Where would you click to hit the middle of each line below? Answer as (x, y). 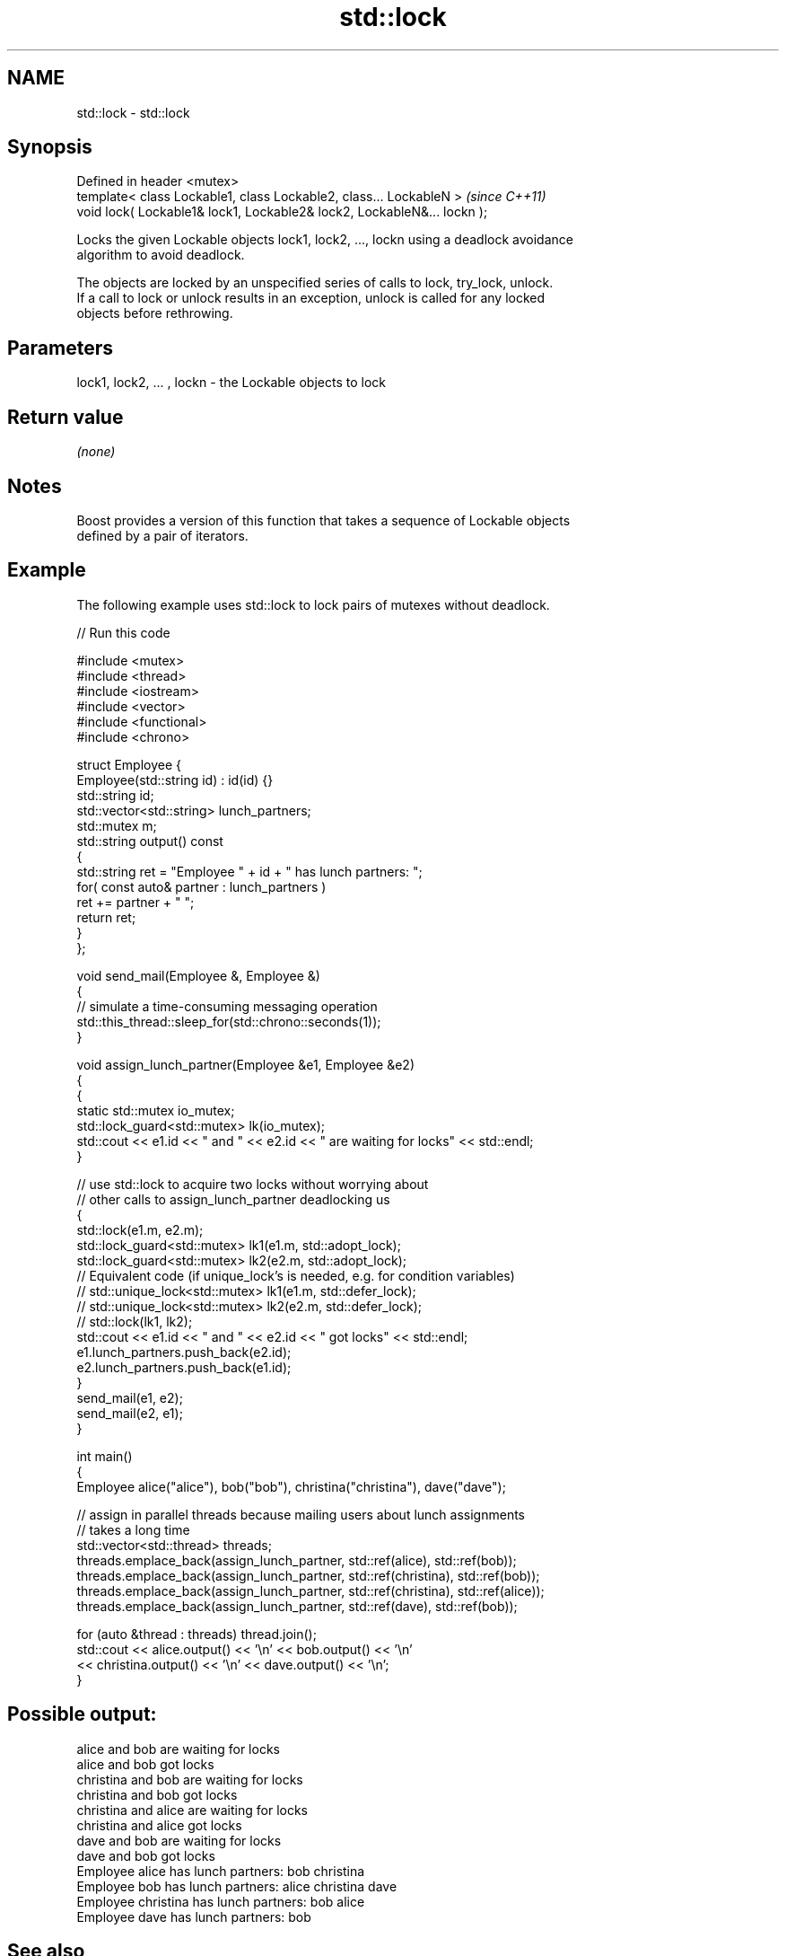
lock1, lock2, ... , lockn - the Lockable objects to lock (231, 383)
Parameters (60, 348)
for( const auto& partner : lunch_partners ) (201, 886)
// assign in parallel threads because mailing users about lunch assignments (301, 1514)
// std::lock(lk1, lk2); (135, 1321)
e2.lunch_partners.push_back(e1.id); (184, 1367)
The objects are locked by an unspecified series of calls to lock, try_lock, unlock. (315, 283)
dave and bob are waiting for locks (179, 1840)
